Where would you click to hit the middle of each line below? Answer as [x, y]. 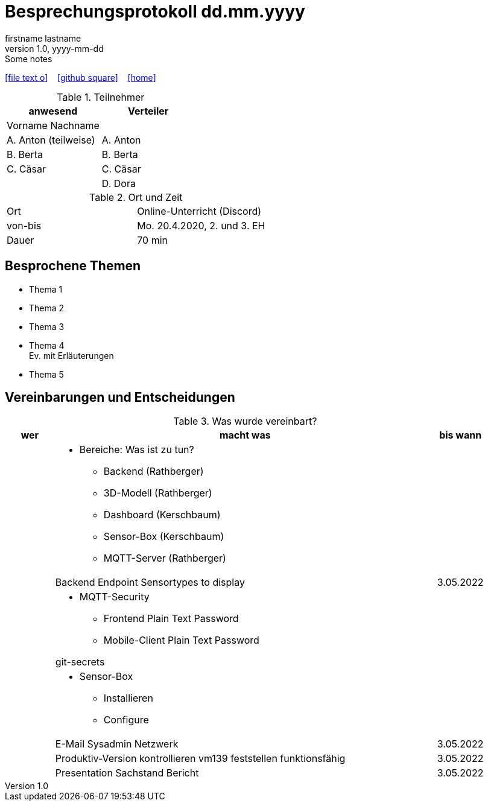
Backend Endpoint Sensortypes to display [150, 582]
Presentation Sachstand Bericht [127, 773]
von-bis [24, 225]
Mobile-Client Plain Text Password [181, 640]
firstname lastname [43, 38]
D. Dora [119, 183]
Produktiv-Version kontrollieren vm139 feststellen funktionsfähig [200, 759]
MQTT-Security [114, 597]
